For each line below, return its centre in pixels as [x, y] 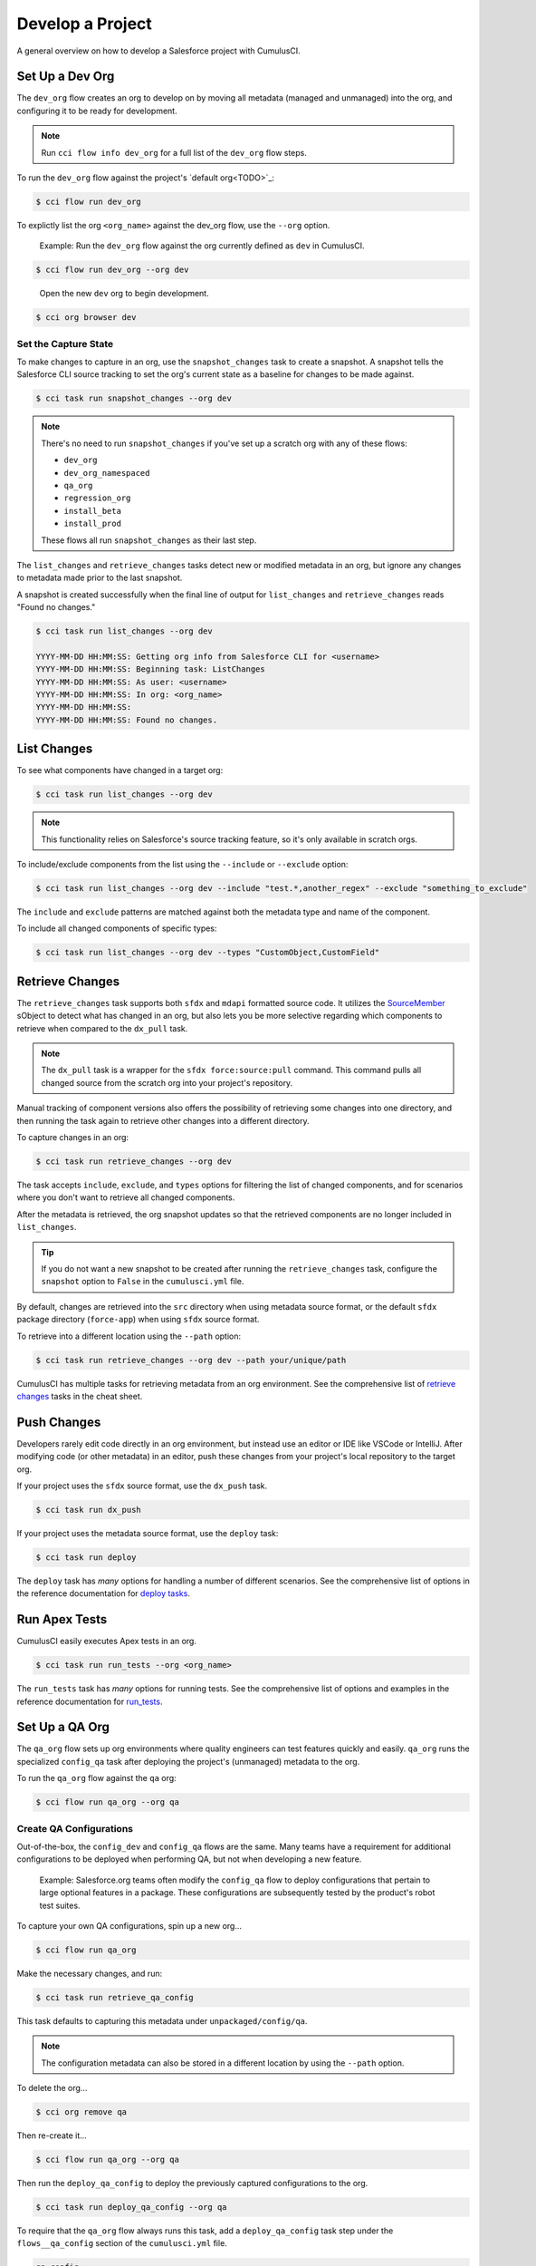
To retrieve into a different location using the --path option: [129, 1336]
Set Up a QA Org [63, 1727]
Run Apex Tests [62, 1619]
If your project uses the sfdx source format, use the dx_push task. [142, 1486]
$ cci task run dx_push [89, 1510]
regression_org [97, 498]
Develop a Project [85, 24]
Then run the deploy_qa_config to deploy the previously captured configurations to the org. [192, 2183]
